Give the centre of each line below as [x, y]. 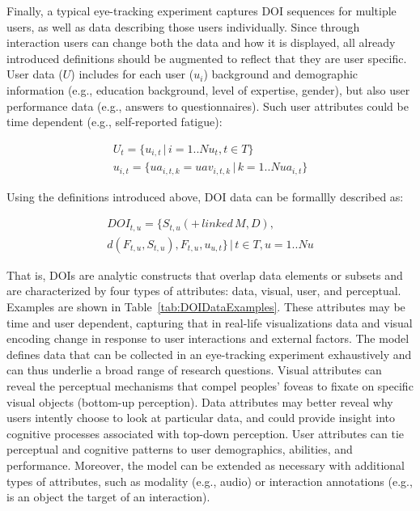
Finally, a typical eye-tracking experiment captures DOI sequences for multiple [202, 11]
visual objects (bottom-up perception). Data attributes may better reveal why [200, 401]
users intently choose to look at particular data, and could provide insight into [201, 418]
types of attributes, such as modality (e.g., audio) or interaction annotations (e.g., [210, 481]
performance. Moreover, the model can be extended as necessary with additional [206, 465]
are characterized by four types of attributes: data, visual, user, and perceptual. [204, 291]
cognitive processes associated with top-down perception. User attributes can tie [206, 433]
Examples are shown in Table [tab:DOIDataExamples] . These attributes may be [206, 307]
